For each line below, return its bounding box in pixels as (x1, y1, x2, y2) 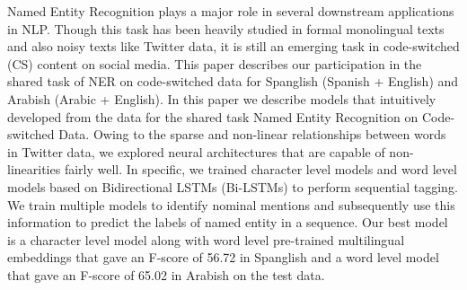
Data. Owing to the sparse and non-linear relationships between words (58, 125, 446, 144)
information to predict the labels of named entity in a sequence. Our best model (7, 213, 448, 232)
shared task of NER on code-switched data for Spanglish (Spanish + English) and (7, 72, 459, 91)
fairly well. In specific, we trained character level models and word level (64, 160, 457, 179)
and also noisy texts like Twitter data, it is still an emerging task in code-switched (7, 37, 460, 56)
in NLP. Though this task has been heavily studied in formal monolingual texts (7, 19, 445, 38)
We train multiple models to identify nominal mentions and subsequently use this (7, 195, 455, 214)
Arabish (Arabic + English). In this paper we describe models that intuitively (7, 89, 436, 108)
